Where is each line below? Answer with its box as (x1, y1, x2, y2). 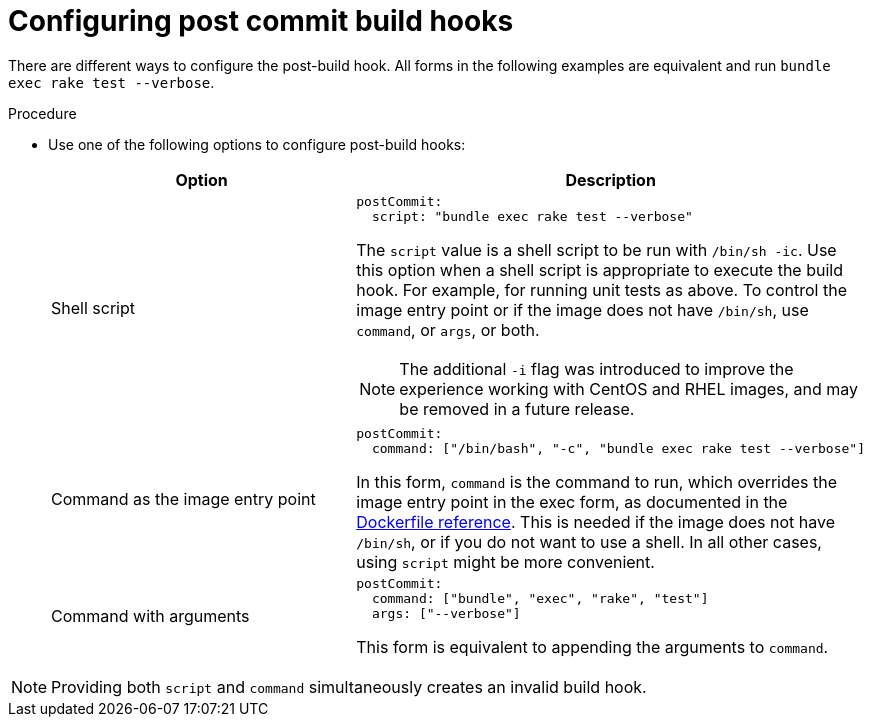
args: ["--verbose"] (371, 605, 521, 621)
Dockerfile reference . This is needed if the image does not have (356, 511, 836, 532)
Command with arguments (51, 606, 250, 627)
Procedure (8, 104, 77, 122)
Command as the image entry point (51, 488, 316, 509)
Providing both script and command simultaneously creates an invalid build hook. (51, 676, 647, 697)
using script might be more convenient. (356, 551, 655, 572)
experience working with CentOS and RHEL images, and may (399, 378, 859, 399)
